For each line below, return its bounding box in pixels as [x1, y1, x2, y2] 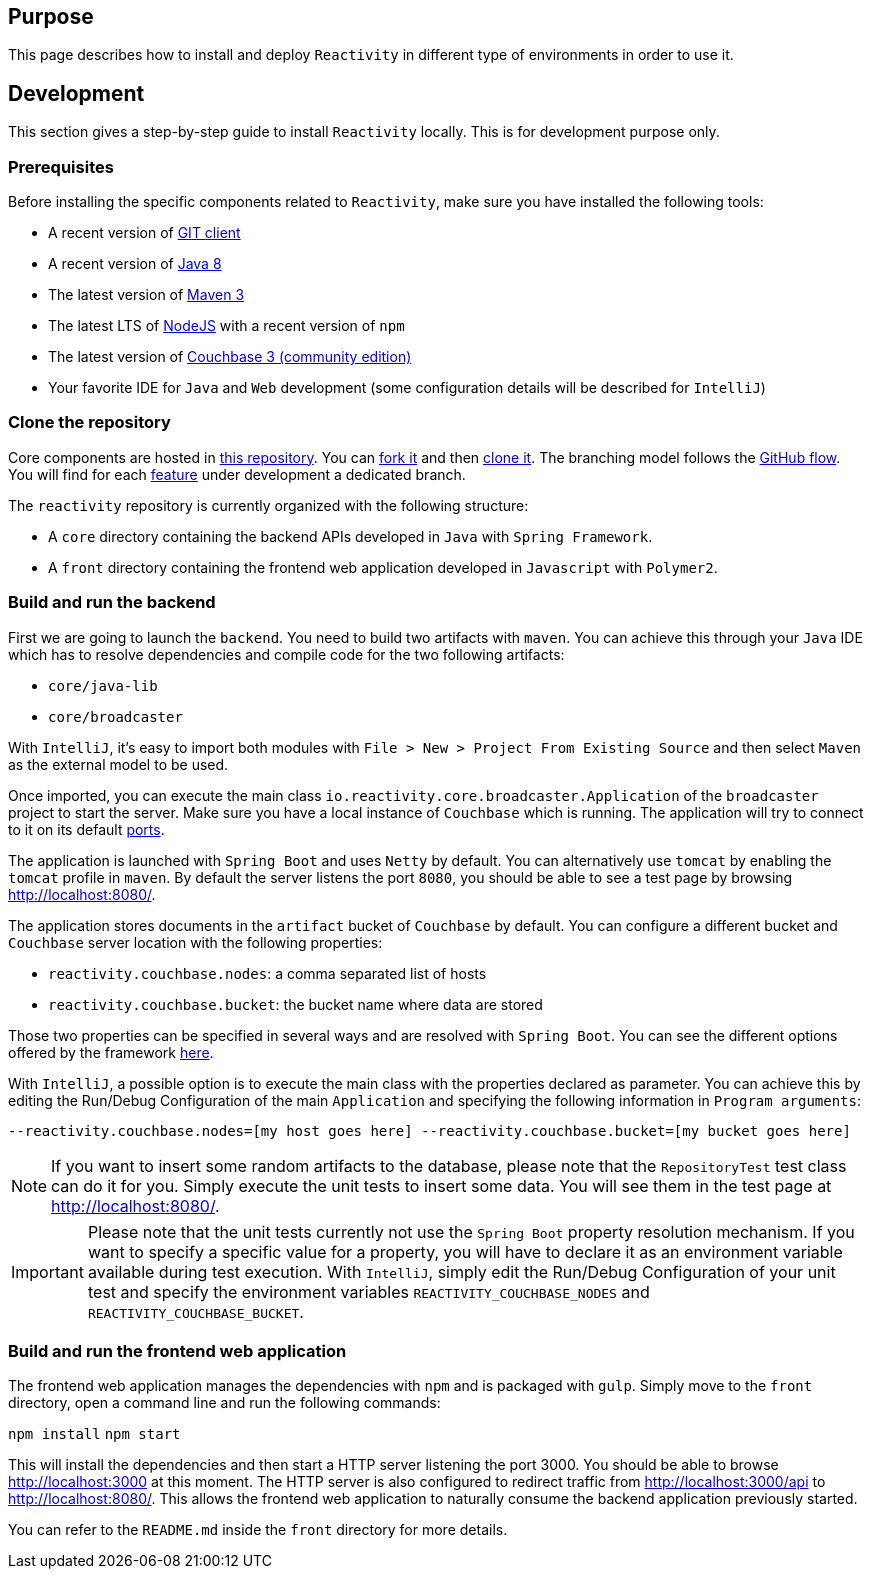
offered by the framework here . [8, 1043, 214, 1061]
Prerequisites [8, 156, 114, 177]
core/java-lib [48, 677, 158, 694]
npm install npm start [8, 1426, 181, 1443]
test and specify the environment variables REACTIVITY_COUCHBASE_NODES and [87, 1281, 650, 1302]
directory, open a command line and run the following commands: [8, 1394, 441, 1412]
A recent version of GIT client [48, 224, 241, 242]
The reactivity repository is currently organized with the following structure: [8, 496, 529, 514]
